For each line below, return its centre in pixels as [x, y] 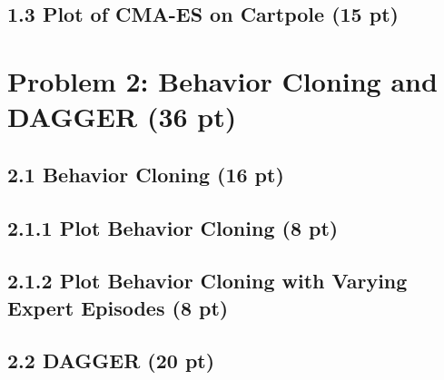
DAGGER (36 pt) [122, 117]
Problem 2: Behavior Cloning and [222, 80]
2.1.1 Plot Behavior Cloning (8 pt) [173, 227]
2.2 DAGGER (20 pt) [111, 361]
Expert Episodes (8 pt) [118, 307]
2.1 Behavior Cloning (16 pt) [146, 174]
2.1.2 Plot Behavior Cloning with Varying [207, 281]
